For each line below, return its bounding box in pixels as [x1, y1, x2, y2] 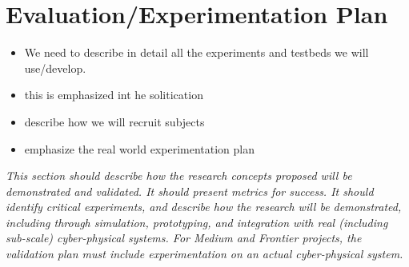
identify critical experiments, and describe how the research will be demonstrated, [6, 198, 402, 215]
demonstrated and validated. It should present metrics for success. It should [6, 182, 374, 199]
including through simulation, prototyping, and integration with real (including [6, 213, 388, 230]
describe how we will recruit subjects [24, 113, 205, 130]
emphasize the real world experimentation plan [24, 140, 255, 157]
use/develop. [24, 59, 86, 76]
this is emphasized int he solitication [24, 86, 203, 103]
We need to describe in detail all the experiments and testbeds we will [24, 44, 369, 61]
